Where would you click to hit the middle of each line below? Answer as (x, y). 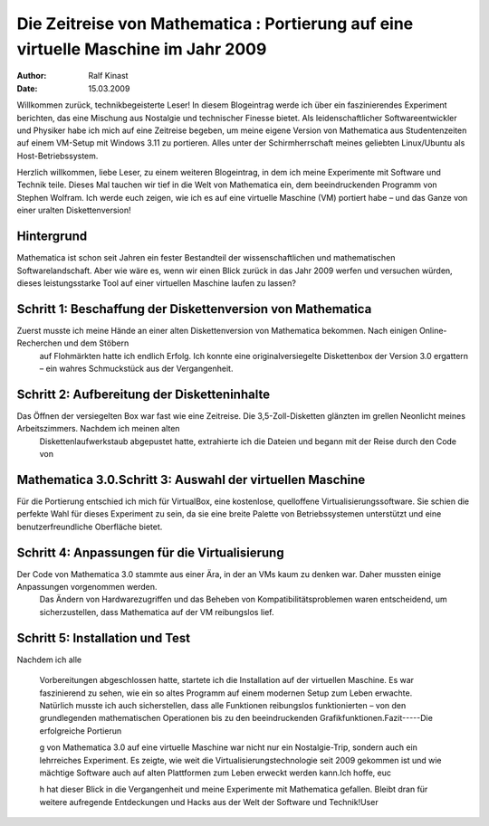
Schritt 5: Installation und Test (103, 638)
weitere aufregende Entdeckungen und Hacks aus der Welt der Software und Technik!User (209, 802)
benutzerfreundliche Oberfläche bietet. (90, 527)
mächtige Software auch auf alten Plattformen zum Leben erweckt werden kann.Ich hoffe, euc (216, 773)
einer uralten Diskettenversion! (74, 210)
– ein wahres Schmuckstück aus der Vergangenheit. (136, 369)
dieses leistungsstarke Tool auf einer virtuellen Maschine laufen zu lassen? (156, 283)
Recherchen (39, 343)
